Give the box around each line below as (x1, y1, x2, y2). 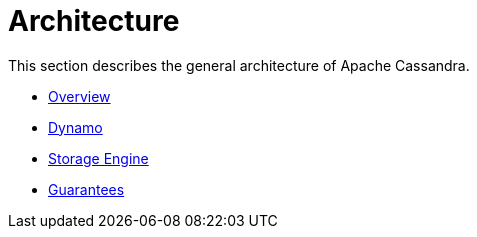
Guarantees (48, 180, 125, 198)
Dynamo (48, 118, 103, 136)
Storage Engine (48, 149, 149, 167)
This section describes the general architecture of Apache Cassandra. (8, 56, 470, 74)
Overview (48, 87, 111, 105)
